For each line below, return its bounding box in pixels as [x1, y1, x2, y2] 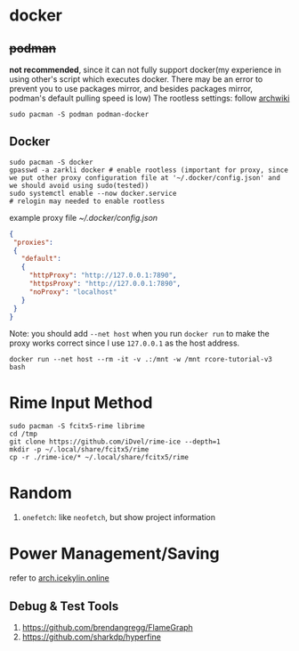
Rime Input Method [9, 393, 153, 412]
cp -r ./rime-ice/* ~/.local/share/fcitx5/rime [9, 453, 190, 462]
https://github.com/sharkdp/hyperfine [21, 631, 162, 642]
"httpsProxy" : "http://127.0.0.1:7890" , [28, 280, 181, 289]
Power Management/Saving [9, 543, 220, 564]
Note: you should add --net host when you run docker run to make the [9, 329, 270, 339]
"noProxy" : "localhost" [28, 287, 117, 297]
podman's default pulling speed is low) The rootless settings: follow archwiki [9, 93, 290, 103]
